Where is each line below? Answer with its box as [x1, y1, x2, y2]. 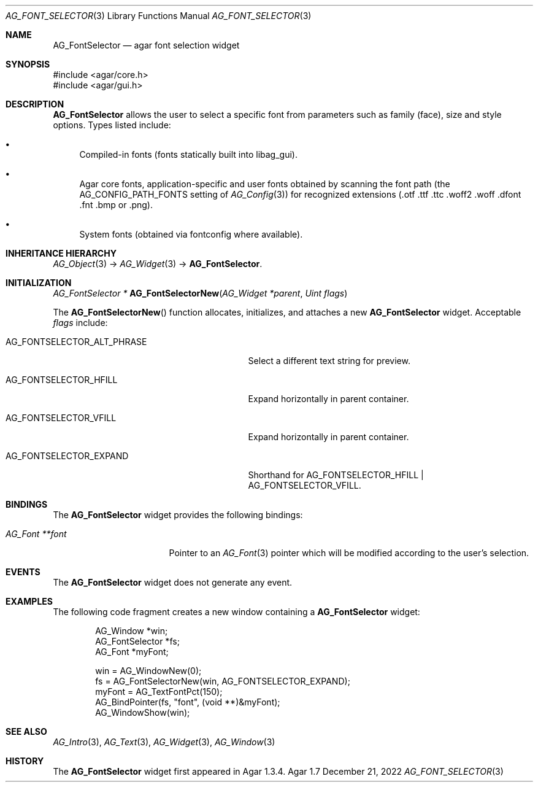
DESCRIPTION [6, 99, 64, 109]
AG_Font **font [6, 529, 67, 539]
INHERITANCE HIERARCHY [6, 248, 117, 258]
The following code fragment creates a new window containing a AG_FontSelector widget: [53, 607, 420, 617]
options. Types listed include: [53, 120, 171, 130]
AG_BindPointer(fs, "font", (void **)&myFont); [95, 697, 280, 707]
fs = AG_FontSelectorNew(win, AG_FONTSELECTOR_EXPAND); [95, 676, 350, 686]
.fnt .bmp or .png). [79, 200, 153, 210]
